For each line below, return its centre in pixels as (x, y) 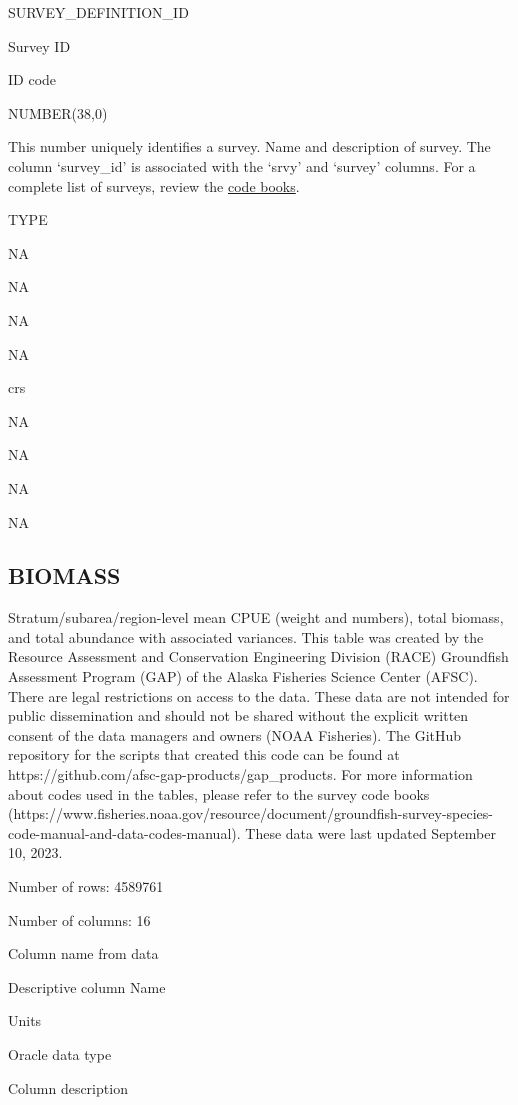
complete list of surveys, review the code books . (154, 185)
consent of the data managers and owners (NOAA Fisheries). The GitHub (235, 734)
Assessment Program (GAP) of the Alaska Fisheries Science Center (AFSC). (243, 676)
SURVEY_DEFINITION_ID (98, 12)
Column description (68, 1087)
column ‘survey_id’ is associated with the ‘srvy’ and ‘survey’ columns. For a (242, 165)
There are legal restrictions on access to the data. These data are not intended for (259, 695)
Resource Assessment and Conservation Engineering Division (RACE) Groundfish (258, 656)
